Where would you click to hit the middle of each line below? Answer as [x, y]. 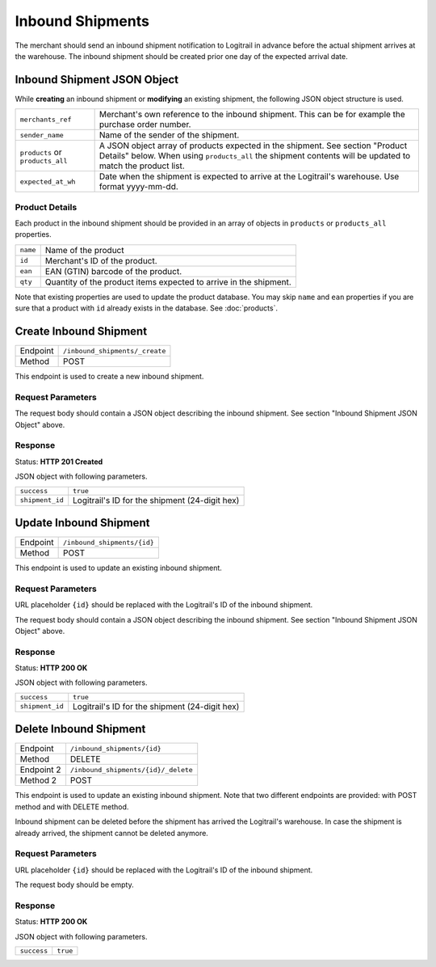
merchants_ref [46, 119]
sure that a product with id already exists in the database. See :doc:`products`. [147, 308]
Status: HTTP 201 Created [59, 462]
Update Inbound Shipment [82, 523]
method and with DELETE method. [72, 807]
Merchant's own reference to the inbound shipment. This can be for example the [252, 115]
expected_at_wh [48, 182]
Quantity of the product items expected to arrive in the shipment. [168, 281]
